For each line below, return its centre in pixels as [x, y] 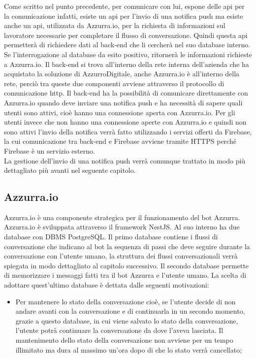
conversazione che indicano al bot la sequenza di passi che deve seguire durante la [127, 246]
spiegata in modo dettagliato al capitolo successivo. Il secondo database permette [127, 265]
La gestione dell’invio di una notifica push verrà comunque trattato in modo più [125, 160]
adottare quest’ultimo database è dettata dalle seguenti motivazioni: [107, 285]
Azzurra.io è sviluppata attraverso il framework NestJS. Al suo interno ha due [122, 227]
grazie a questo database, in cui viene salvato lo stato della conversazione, [127, 320]
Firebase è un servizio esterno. [49, 150]
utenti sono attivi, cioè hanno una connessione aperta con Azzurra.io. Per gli [120, 112]
